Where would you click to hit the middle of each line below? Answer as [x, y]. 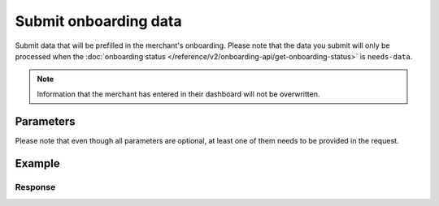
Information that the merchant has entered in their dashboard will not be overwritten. [178, 94]
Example [37, 163]
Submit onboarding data [98, 21]
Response [35, 187]
